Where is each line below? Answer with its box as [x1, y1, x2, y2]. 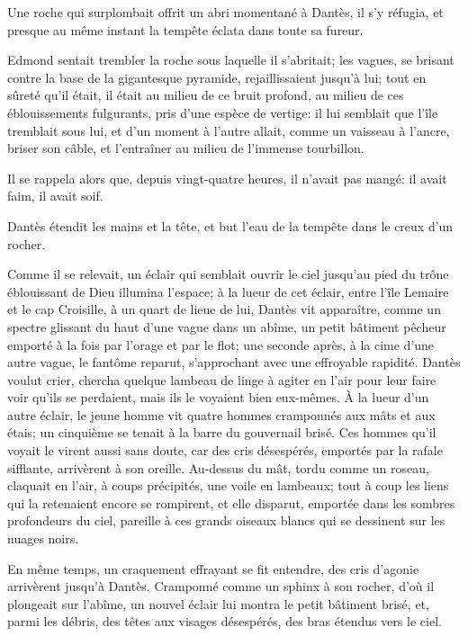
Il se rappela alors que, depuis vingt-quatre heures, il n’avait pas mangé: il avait [7, 168, 447, 187]
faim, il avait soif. [7, 186, 103, 205]
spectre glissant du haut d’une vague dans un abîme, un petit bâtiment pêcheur [7, 317, 446, 336]
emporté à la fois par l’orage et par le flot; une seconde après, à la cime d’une [7, 335, 435, 354]
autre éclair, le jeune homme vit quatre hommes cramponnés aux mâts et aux [7, 405, 436, 424]
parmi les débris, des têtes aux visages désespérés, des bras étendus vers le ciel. [7, 612, 442, 631]
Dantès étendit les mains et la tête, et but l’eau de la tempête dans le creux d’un [7, 216, 454, 235]
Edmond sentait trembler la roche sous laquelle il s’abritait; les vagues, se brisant [7, 50, 454, 69]
